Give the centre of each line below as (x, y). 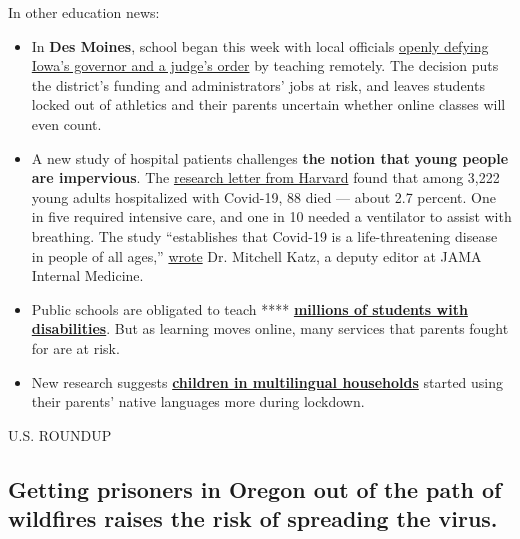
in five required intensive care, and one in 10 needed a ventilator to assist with (271, 216)
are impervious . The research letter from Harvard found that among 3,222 (265, 177)
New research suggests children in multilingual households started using (267, 381)
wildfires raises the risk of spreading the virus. (253, 518)
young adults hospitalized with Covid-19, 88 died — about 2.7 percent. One (263, 196)
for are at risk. (75, 347)
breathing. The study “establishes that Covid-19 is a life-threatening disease (264, 235)
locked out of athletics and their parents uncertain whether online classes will (268, 104)
